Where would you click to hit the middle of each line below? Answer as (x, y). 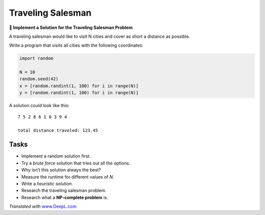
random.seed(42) (39, 79)
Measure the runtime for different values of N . (68, 177)
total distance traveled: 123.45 (58, 131)
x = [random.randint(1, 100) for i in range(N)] (79, 86)
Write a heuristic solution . (47, 184)
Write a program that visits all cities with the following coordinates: (76, 45)
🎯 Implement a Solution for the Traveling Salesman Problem (71, 27)
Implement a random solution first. (56, 156)
